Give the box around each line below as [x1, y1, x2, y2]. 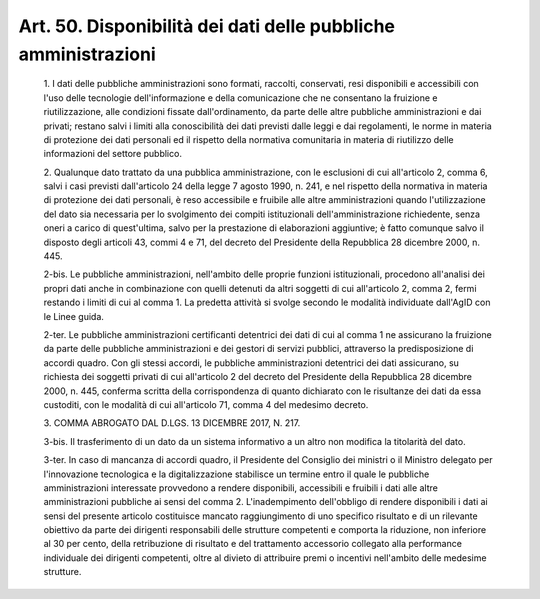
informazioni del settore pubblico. [43, 148, 182, 160]
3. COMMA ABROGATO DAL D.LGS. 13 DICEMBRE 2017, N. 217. [43, 417, 301, 429]
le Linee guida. [43, 310, 105, 322]
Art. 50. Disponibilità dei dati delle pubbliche [18, 15, 395, 37]
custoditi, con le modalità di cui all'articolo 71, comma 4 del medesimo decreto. [43, 398, 369, 410]
